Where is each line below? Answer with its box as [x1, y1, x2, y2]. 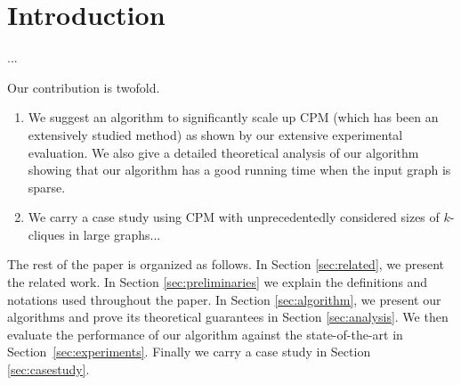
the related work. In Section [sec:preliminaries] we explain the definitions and [7, 273, 428, 291]
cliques [28, 225, 65, 243]
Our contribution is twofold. [7, 78, 160, 96]
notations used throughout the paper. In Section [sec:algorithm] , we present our [7, 290, 441, 308]
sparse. [28, 177, 66, 196]
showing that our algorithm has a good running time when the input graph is [28, 160, 451, 179]
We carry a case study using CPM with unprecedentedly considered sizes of [28, 208, 440, 226]
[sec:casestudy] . [7, 360, 90, 379]
